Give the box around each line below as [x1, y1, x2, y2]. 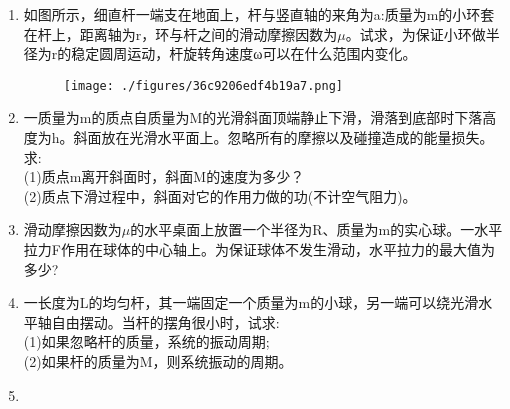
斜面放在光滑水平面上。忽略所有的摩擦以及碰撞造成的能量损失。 [73, 127, 494, 148]
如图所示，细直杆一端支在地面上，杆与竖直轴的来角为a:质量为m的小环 [23, 4, 481, 24]
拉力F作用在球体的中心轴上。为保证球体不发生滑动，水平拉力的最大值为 [23, 239, 495, 259]
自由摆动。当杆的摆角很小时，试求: [51, 311, 280, 332]
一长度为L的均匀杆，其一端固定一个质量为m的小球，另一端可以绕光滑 [23, 292, 479, 313]
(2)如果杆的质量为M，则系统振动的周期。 [23, 350, 293, 371]
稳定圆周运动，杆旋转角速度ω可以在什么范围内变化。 [71, 43, 417, 64]
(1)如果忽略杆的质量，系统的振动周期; [23, 331, 270, 352]
